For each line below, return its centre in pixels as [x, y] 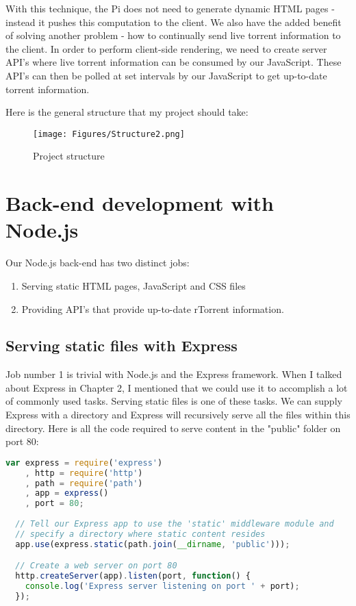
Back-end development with [140, 203]
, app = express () [67, 493]
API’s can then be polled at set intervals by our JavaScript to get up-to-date [166, 75]
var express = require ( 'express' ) [84, 463]
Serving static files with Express [122, 345]
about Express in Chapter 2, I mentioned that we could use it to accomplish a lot [177, 387]
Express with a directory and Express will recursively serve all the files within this [178, 415]
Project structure [69, 156]
